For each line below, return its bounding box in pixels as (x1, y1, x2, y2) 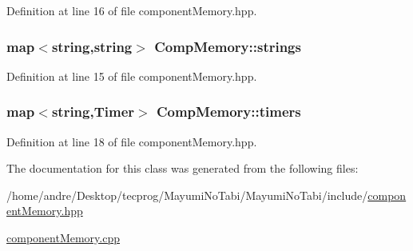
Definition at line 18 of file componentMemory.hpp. (6, 133, 257, 149)
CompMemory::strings (154, 36, 301, 56)
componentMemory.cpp (6, 229, 121, 245)
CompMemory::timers (156, 102, 301, 122)
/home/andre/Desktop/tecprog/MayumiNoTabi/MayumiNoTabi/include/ (6, 186, 368, 203)
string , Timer (51, 102, 135, 122)
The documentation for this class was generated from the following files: (6, 160, 359, 177)
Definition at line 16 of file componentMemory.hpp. (6, 2, 257, 18)
